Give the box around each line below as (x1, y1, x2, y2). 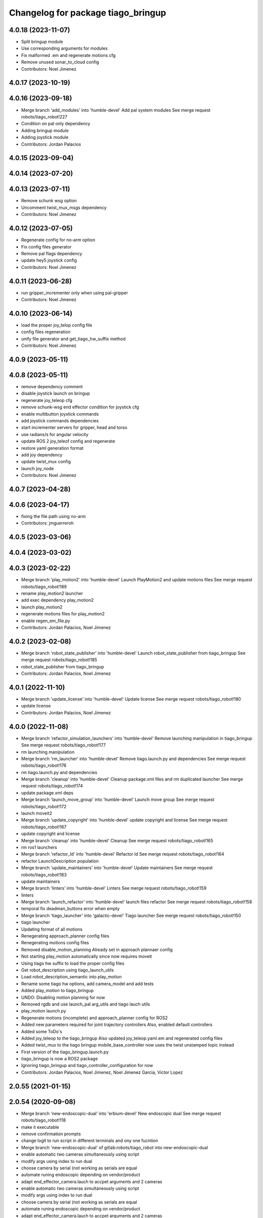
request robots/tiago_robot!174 (21, 783, 83, 789)
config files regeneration (21, 329, 71, 335)
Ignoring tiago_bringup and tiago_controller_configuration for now (21, 1063, 153, 1068)
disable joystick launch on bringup (21, 390, 90, 397)
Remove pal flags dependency (21, 250, 82, 256)
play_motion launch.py (21, 1008, 66, 1014)
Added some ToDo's (21, 1028, 62, 1034)
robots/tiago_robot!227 (21, 114, 68, 119)
